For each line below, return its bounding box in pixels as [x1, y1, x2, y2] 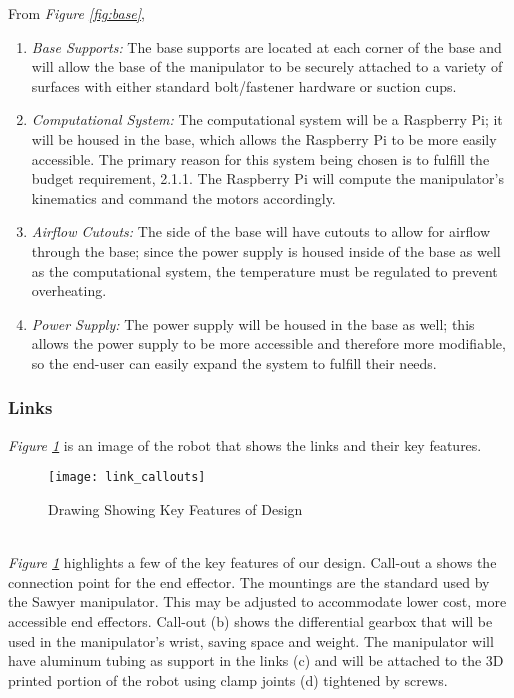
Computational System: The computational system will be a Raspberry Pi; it [31, 109, 503, 130]
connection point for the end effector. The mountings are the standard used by [8, 571, 490, 592]
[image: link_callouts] [48, 470, 206, 485]
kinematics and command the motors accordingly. [31, 187, 336, 208]
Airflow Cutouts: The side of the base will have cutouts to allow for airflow [31, 221, 490, 242]
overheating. [31, 280, 107, 301]
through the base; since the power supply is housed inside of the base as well [31, 240, 501, 261]
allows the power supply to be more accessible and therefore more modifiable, [31, 333, 506, 354]
